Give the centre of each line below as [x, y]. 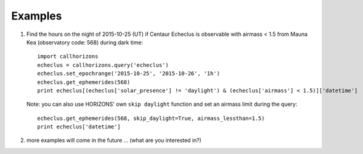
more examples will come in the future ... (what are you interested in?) [114, 141]
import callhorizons [68, 57]
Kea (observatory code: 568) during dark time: [85, 42]
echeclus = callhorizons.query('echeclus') [103, 65]
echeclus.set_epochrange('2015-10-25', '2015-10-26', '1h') [129, 74]
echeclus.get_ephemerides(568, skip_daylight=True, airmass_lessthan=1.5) [151, 118]
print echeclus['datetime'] [79, 127]
